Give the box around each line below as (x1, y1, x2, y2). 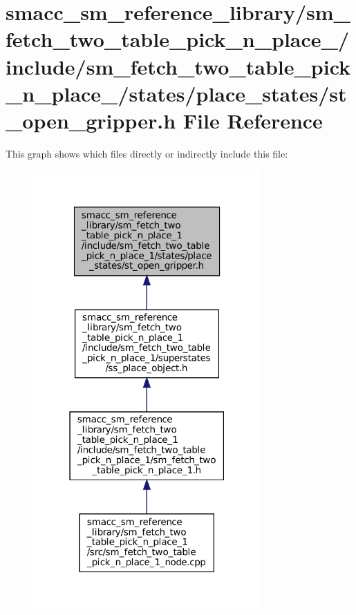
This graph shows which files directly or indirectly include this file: (6, 146, 288, 160)
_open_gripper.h (6, 106, 176, 134)
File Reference (182, 106, 323, 134)
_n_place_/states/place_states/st (6, 79, 347, 107)
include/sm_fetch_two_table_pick (6, 52, 351, 80)
